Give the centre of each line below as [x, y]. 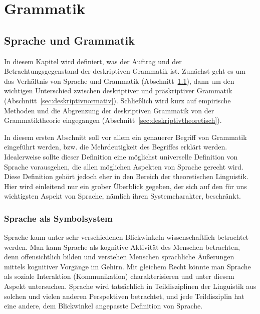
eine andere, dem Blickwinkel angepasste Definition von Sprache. [103, 306]
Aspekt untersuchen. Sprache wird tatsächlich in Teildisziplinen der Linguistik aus [130, 286]
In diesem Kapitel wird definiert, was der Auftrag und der [93, 61]
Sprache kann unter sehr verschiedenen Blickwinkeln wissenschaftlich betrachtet [126, 237]
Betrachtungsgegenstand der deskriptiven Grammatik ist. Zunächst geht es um [125, 71]
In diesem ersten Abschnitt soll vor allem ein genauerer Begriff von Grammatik [125, 137]
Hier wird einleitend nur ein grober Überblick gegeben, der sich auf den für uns [125, 186]
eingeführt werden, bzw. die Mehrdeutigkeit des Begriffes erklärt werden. [116, 147]
